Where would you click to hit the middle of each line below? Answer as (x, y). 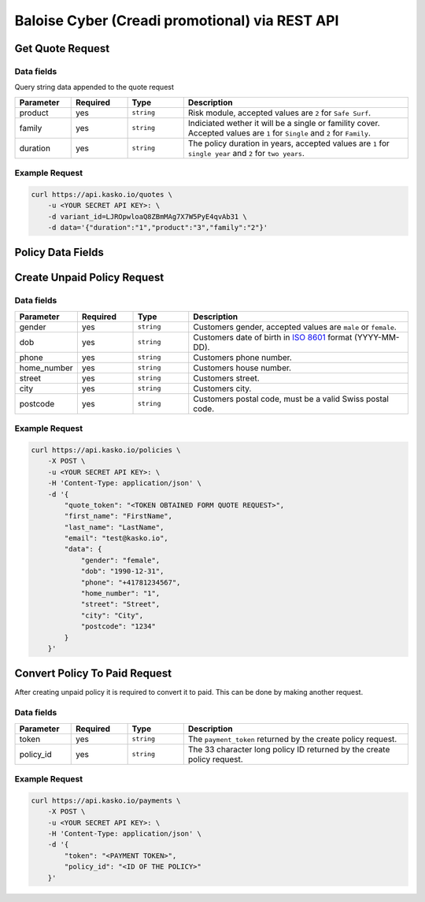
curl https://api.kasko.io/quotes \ (102, 194)
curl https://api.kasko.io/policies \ (106, 450)
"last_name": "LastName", (114, 527)
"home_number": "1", (120, 594)
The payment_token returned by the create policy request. (292, 739)
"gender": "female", (120, 560)
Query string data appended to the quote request (94, 87)
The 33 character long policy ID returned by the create (289, 749)
